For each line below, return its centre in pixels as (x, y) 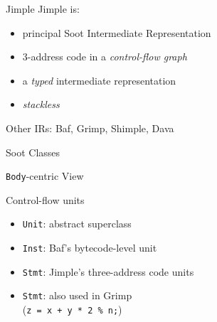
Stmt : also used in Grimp (77, 295)
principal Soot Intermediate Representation (117, 32)
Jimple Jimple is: (43, 9)
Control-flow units (45, 199)
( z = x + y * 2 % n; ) (72, 310)
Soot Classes (33, 152)
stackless (41, 104)
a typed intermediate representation (99, 80)
